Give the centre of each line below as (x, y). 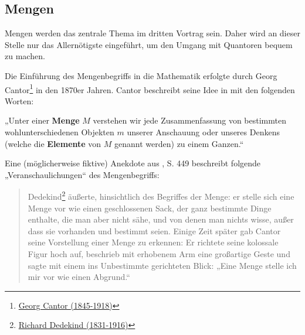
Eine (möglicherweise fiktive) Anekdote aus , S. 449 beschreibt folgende (133, 163)
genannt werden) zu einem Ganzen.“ (179, 143)
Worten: (19, 100)
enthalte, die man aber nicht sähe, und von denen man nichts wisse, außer (161, 219)
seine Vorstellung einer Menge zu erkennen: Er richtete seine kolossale (153, 242)
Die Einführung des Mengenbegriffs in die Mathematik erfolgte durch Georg (141, 75)
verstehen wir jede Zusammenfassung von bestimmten (189, 120)
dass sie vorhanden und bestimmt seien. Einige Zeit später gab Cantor (154, 230)
